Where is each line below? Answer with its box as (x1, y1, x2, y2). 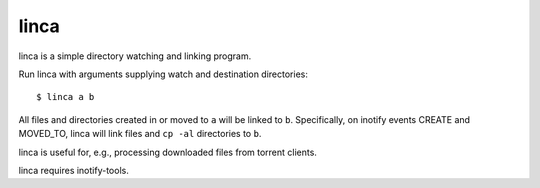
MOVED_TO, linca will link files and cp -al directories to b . (18, 128, 262, 140)
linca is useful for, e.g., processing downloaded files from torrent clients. (18, 146, 317, 158)
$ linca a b (36, 91, 95, 103)
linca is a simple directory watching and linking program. (18, 50, 252, 62)
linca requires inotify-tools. (18, 164, 129, 176)
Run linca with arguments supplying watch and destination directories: (18, 68, 309, 80)
